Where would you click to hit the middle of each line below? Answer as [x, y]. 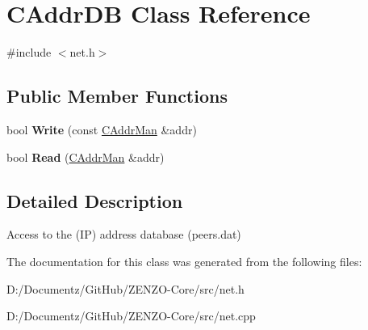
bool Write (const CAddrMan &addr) [102, 129]
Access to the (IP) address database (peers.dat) [124, 234]
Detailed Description [95, 200]
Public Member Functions [117, 96]
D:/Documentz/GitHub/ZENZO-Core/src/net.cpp [131, 316]
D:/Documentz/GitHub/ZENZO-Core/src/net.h [125, 288]
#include [29, 52]
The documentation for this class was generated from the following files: [184, 261]
